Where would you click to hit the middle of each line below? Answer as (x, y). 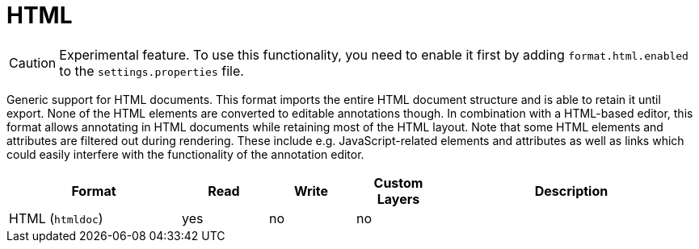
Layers (398, 199)
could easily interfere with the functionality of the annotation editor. (185, 154)
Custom (398, 183)
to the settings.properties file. (152, 71)
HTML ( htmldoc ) (56, 218)
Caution (33, 62)
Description (571, 191)
